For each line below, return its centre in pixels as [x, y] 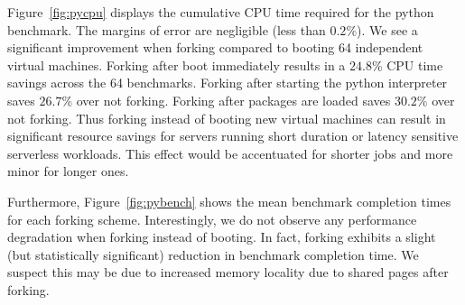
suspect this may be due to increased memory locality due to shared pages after [228, 272]
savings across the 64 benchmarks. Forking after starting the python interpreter [228, 83]
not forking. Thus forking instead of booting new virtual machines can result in [227, 118]
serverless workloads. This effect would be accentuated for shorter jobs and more [230, 153]
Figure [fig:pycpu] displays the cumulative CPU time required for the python [221, 12]
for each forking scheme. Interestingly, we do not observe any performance [212, 219]
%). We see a [382, 29]
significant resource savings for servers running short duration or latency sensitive [233, 136]
